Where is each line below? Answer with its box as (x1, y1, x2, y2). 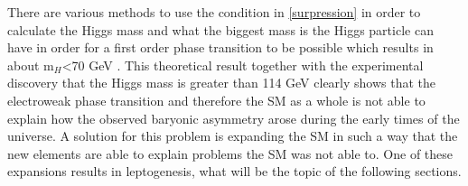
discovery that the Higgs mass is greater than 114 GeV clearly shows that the (7, 73, 436, 92)
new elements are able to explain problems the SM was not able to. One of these (7, 144, 454, 163)
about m (7, 55, 54, 74)
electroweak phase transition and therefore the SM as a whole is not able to (7, 90, 426, 109)
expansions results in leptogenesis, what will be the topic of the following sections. (7, 162, 462, 181)
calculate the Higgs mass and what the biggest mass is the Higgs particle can (7, 20, 434, 39)
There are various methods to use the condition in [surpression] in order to (7, 3, 421, 21)
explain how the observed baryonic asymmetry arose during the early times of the (7, 108, 460, 127)
